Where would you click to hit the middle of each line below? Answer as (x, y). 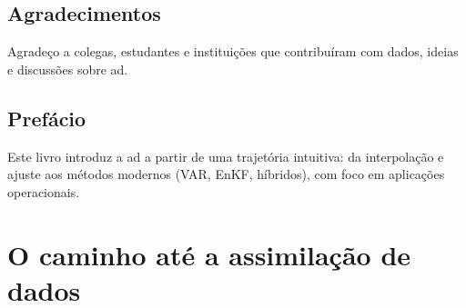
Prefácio (47, 118)
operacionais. (44, 191)
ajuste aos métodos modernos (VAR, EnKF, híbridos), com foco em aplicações (226, 174)
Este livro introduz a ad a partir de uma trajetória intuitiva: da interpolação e (226, 156)
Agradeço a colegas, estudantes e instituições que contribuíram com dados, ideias (233, 51)
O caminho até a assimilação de (209, 254)
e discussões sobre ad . (68, 69)
